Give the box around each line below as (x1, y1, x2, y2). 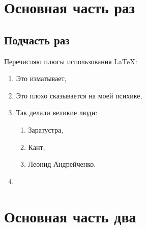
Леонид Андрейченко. (28, 159, 96, 169)
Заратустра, (28, 124, 64, 135)
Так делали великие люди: (16, 107, 98, 118)
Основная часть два (4, 206, 136, 226)
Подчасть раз (4, 32, 70, 47)
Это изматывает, (16, 73, 67, 84)
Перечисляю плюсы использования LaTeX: (4, 56, 137, 66)
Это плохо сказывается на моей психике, (16, 90, 142, 100)
